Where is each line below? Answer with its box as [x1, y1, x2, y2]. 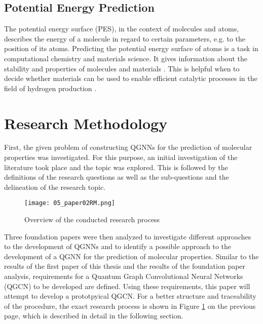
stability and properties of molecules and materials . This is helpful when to [4, 63, 240, 73]
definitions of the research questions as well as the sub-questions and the [4, 172, 229, 182]
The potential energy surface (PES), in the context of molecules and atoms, [4, 23, 239, 34]
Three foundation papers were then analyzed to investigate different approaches [4, 231, 251, 241]
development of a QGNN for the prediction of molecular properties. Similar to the [4, 251, 259, 261]
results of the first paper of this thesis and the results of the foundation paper [4, 261, 246, 271]
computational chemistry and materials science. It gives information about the [4, 53, 247, 63]
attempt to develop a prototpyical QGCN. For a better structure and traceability [4, 291, 256, 301]
